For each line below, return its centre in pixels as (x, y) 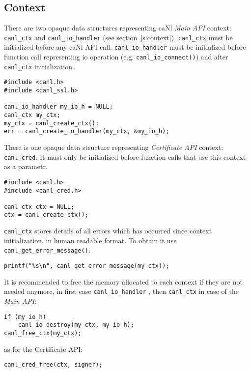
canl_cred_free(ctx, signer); (53, 365)
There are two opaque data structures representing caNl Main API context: (118, 28)
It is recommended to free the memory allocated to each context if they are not (123, 281)
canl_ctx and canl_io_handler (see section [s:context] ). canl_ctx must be (118, 37)
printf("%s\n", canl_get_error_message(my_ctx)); (87, 266)
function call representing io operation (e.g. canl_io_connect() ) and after (116, 57)
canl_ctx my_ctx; (32, 115)
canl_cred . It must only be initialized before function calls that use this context (125, 157)
